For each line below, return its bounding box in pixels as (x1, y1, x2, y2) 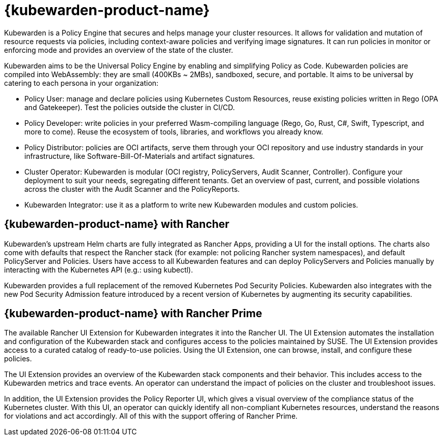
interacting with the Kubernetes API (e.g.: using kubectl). (4, 265, 193, 274)
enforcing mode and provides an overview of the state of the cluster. (4, 45, 233, 54)
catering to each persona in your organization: (4, 78, 159, 87)
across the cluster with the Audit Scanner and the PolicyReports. (24, 184, 240, 193)
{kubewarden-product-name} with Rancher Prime (4, 307, 262, 320)
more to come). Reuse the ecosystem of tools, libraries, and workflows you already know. (24, 127, 323, 136)
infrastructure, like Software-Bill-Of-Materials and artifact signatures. (24, 151, 255, 160)
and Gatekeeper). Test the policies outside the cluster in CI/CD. (24, 103, 235, 112)
